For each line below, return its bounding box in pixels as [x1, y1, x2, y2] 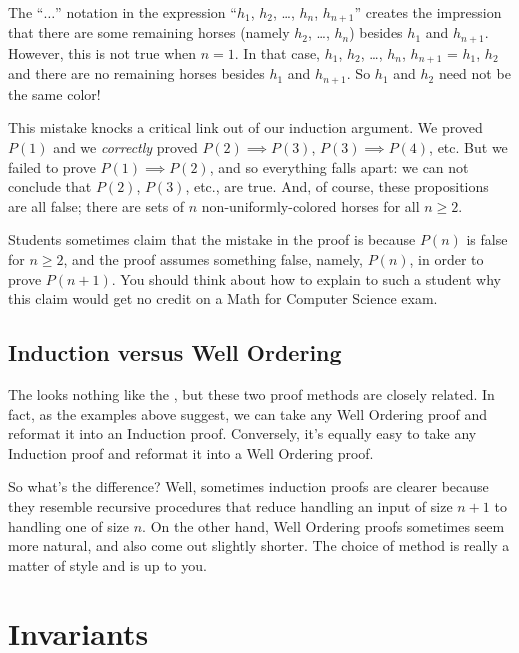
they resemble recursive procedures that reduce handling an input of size [8, 495, 453, 516]
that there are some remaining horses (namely [8, 22, 290, 43]
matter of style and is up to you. [8, 554, 207, 575]
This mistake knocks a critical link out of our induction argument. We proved [8, 117, 483, 138]
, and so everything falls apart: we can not [209, 156, 469, 177]
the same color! [8, 83, 101, 104]
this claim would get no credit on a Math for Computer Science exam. [8, 288, 438, 309]
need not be [438, 63, 511, 84]
